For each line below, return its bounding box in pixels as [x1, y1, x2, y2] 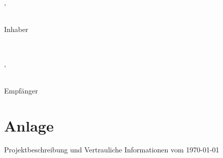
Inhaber [4, 24, 28, 35]
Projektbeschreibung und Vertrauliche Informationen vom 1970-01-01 [4, 144, 219, 155]
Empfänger [4, 85, 38, 96]
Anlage [4, 115, 54, 136]
